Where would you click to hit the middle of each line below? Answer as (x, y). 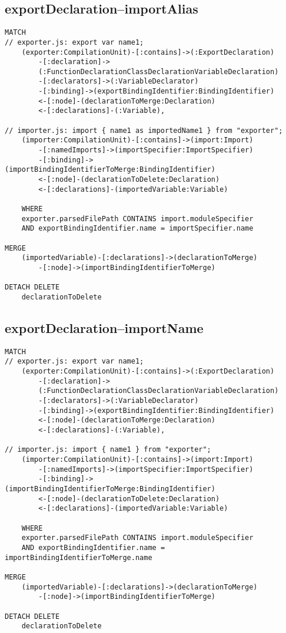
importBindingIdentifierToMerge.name (79, 557)
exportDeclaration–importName (104, 327)
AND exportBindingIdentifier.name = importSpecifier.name (137, 229)
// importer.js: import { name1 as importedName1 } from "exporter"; (144, 130)
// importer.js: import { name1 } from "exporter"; (108, 450)
